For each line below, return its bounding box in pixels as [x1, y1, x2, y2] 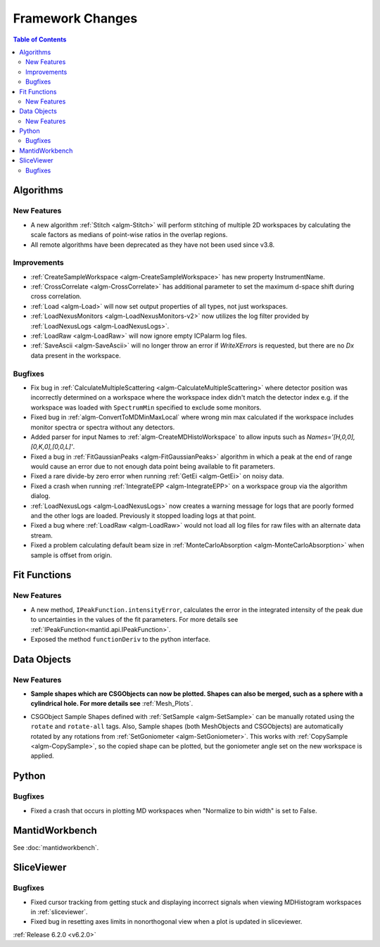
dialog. [30, 492, 51, 500]
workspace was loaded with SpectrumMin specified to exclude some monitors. [30, 403, 262, 412]
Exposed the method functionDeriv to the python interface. [30, 635, 211, 643]
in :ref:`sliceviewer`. [30, 908, 88, 916]
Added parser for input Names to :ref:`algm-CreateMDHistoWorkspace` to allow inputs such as [30, 433, 305, 441]
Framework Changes [13, 11, 138, 26]
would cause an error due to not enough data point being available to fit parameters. [30, 462, 275, 471]
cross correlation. [30, 292, 82, 300]
